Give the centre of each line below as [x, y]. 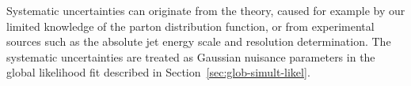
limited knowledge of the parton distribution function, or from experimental [190, 26]
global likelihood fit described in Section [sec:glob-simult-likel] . [158, 72]
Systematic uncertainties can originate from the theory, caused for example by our [206, 10]
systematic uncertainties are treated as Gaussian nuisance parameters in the [191, 56]
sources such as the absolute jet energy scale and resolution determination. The [199, 41]
